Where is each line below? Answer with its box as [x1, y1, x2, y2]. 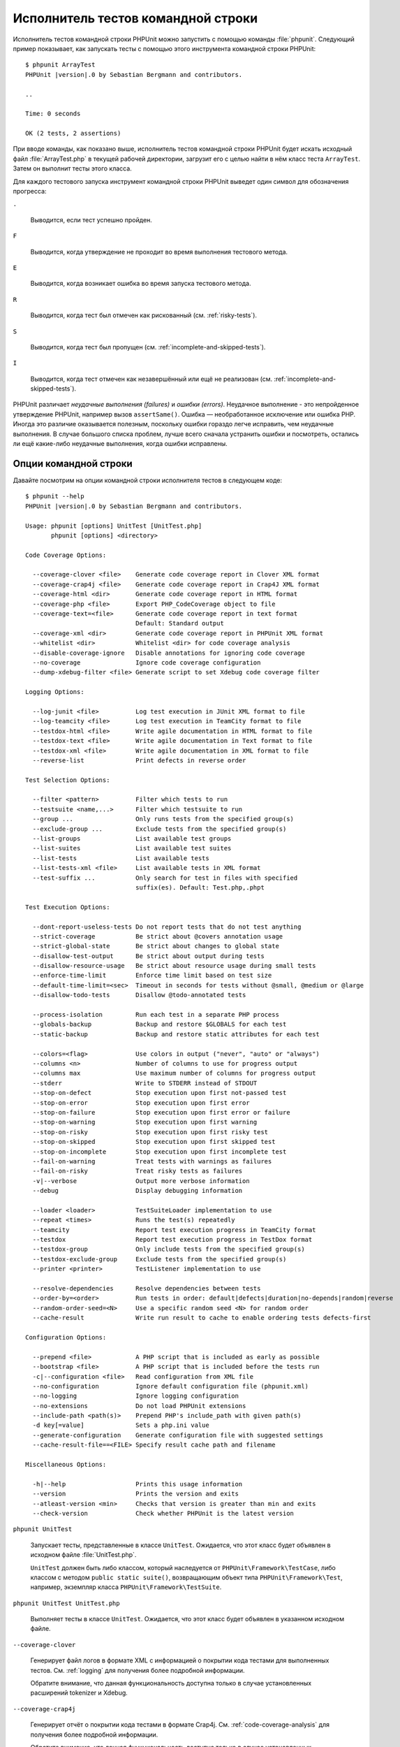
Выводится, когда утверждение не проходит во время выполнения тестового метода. [30, 247, 288, 256]
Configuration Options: [25, 1333, 107, 1341]
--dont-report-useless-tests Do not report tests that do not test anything [32, 922, 302, 931]
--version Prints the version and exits [32, 1490, 239, 1498]
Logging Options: [25, 688, 84, 696]
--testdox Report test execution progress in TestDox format [32, 1235, 313, 1244]
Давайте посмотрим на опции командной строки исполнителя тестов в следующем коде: [13, 476, 283, 484]
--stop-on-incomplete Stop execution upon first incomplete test [32, 1147, 287, 1156]
